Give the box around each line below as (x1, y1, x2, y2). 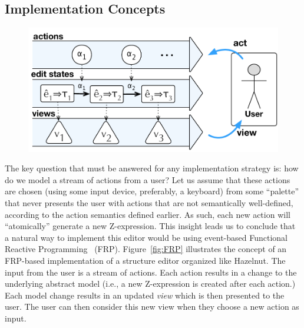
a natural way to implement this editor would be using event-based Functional (5, 231, 288, 243)
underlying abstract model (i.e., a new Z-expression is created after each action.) (5, 277, 296, 290)
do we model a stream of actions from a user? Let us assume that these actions (5, 173, 290, 185)
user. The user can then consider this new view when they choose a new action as (5, 300, 299, 313)
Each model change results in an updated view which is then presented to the (5, 289, 285, 301)
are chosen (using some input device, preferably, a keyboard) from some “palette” (5, 185, 299, 197)
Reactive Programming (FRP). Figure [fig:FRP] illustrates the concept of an (5, 243, 287, 255)
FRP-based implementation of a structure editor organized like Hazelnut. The (5, 254, 286, 267)
